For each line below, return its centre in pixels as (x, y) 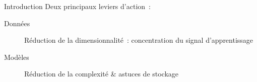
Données (17, 23)
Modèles (17, 57)
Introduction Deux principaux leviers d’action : (77, 6)
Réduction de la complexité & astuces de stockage (102, 74)
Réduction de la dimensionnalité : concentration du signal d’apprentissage (139, 40)
